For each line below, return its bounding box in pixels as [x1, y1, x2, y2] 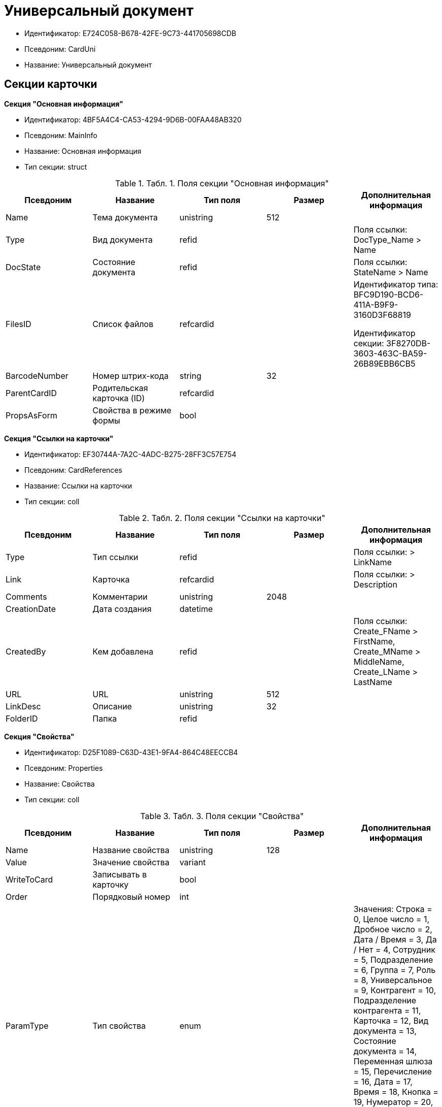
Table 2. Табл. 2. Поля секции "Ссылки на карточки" [119, 512, 325, 523]
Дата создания [92, 603, 152, 614]
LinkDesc [6, 701, 41, 711]
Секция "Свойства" [4, 732, 75, 741]
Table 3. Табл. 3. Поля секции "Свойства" [140, 810, 304, 821]
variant [179, 857, 206, 867]
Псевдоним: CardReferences [24, 465, 123, 474]
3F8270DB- [386, 338, 431, 348]
